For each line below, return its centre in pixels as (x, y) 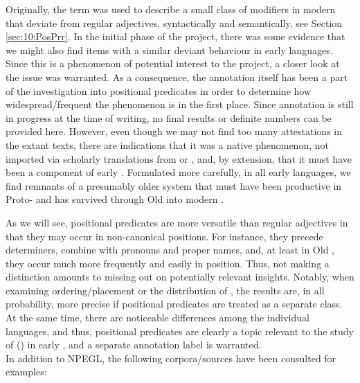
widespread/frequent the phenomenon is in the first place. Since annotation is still (180, 104)
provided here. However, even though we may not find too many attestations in (174, 131)
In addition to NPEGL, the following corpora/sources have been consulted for (171, 358)
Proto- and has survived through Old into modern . (115, 199)
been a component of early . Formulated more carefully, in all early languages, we (178, 172)
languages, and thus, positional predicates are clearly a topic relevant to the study (180, 331)
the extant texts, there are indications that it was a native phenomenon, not (167, 144)
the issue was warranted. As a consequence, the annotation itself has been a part (177, 77)
